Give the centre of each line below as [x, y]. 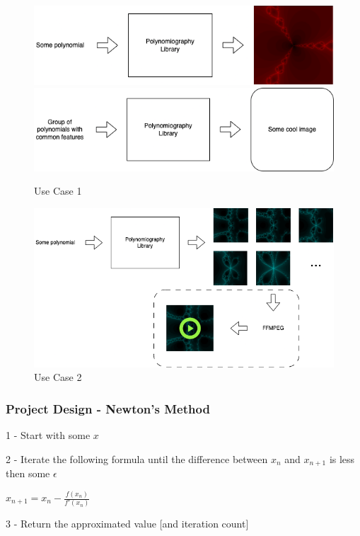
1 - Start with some [48, 435]
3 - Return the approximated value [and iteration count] [127, 524]
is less [342, 458]
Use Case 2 [58, 377]
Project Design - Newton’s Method [108, 408]
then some [28, 473]
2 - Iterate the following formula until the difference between [137, 458]
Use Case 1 [58, 191]
